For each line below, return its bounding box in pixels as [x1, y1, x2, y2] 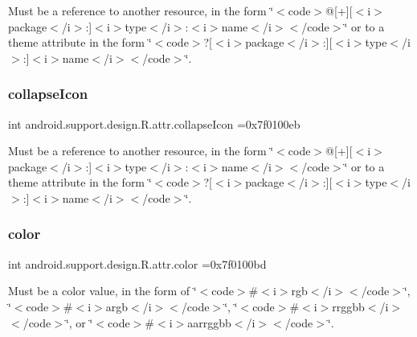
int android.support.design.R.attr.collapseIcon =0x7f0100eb [8, 115, 300, 132]
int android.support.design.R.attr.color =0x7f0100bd [8, 255, 267, 272]
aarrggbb [187, 314, 231, 331]
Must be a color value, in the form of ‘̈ [8, 282, 197, 299]
